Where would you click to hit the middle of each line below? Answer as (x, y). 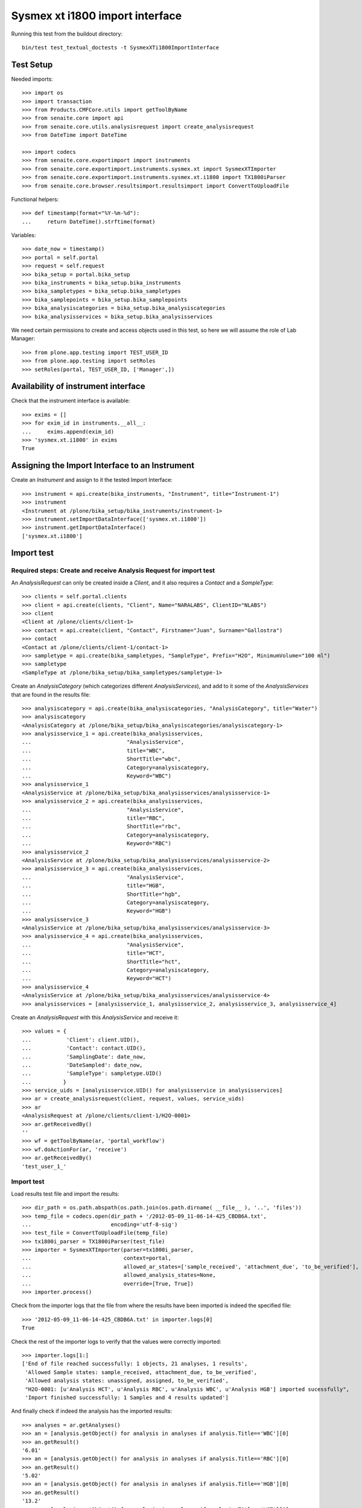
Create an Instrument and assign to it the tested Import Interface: (92, 480)
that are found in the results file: (51, 694)
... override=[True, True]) (108, 1284)
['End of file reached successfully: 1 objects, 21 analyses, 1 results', (135, 1364)
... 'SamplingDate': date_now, (84, 1057)
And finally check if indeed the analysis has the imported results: (91, 1411)
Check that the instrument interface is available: (71, 401)
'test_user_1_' (44, 1166)
